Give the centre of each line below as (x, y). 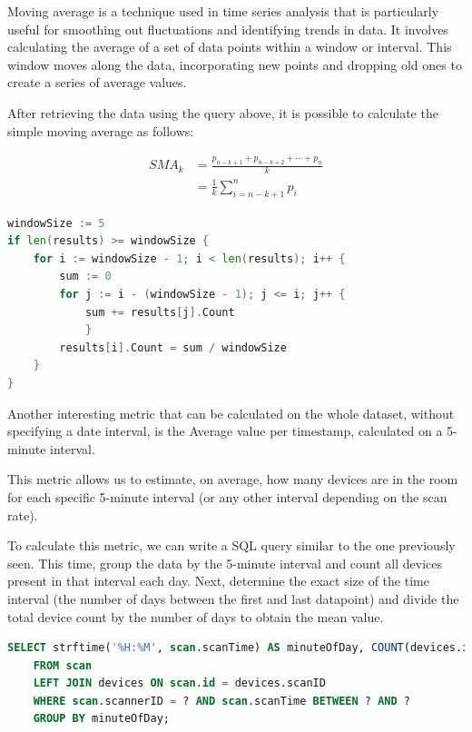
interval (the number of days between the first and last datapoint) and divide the (233, 598)
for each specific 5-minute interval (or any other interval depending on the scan (227, 496)
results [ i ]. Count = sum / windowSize (173, 347)
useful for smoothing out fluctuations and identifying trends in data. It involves (228, 29)
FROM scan (63, 665)
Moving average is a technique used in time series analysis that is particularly (223, 11)
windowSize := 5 (56, 223)
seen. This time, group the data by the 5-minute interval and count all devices (225, 563)
